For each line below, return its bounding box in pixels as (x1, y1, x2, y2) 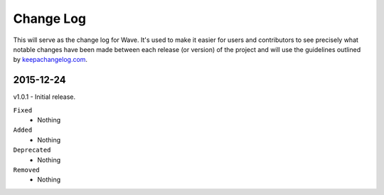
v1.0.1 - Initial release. (13, 93, 76, 101)
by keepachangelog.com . (13, 56, 88, 64)
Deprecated (13, 146, 51, 154)
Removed (13, 166, 41, 174)
